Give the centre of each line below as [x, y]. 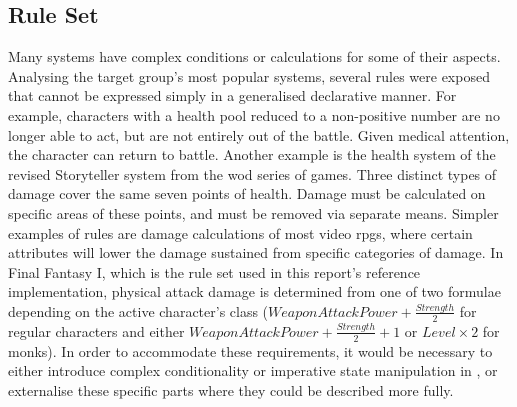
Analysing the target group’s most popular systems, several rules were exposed [249, 75]
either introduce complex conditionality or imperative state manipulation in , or [253, 370]
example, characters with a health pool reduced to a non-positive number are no [254, 114]
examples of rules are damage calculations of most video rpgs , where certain [240, 232]
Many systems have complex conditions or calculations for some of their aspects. [254, 56]
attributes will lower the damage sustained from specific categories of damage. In [256, 252]
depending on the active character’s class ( [138, 310]
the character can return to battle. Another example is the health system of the [252, 154]
